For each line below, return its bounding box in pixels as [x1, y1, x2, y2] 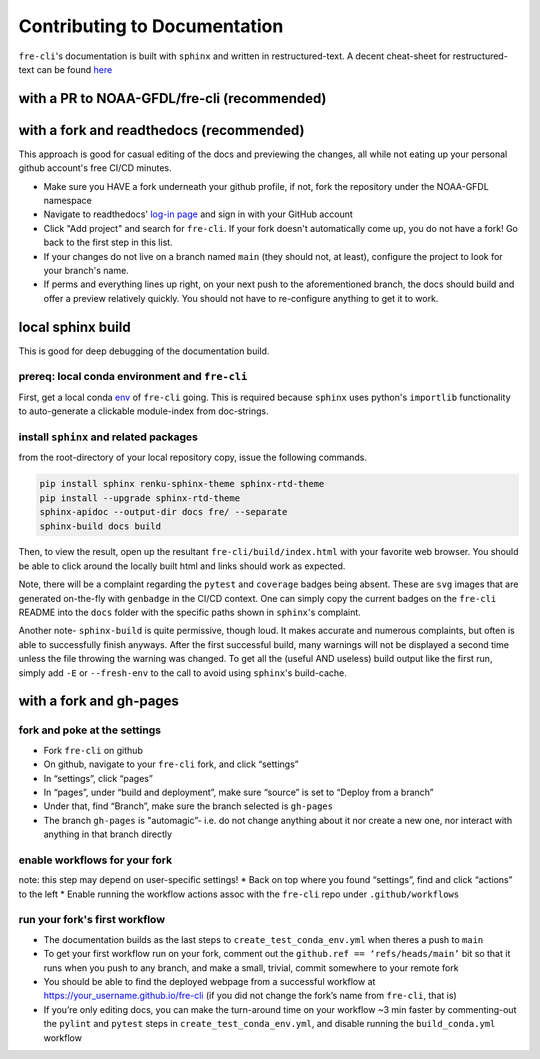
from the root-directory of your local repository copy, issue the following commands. [18, 451, 368, 464]
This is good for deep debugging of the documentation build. [18, 345, 270, 357]
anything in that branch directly [43, 828, 173, 840]
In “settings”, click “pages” [43, 772, 154, 784]
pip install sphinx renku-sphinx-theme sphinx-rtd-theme [39, 478, 325, 490]
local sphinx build [18, 318, 131, 335]
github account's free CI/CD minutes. [18, 162, 172, 174]
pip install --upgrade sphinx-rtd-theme [39, 492, 240, 504]
